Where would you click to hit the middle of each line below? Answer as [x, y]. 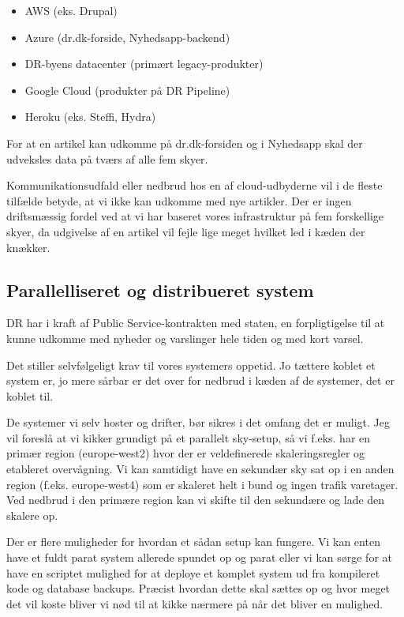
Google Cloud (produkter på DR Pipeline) [127, 90]
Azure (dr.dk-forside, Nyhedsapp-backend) [127, 37]
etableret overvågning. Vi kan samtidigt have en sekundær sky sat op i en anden [200, 469]
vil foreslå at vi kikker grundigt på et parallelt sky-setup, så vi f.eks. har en [189, 437]
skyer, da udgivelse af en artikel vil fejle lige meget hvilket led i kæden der [186, 231]
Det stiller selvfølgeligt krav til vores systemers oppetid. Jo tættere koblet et [191, 365]
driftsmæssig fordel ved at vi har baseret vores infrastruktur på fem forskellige [195, 216]
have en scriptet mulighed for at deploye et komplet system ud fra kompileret [193, 572]
